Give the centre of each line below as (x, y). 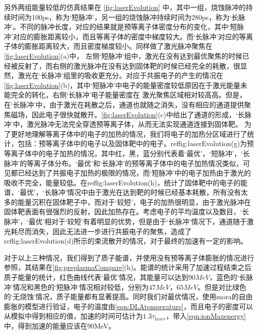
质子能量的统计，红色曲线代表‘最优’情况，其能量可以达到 (96, 277)
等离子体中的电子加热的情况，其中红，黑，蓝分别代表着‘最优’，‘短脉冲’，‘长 (127, 153)
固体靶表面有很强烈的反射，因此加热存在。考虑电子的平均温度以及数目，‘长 (127, 211)
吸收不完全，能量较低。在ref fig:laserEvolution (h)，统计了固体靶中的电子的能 (126, 182)
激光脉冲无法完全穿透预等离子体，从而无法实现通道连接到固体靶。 (134, 124)
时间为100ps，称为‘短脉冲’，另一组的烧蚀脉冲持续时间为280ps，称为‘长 (125, 17)
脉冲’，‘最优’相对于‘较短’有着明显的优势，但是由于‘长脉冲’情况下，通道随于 (126, 221)
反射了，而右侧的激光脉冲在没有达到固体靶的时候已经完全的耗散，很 (129, 65)
